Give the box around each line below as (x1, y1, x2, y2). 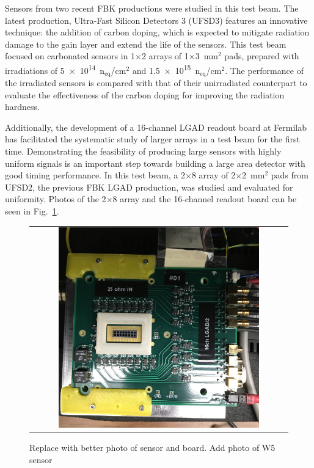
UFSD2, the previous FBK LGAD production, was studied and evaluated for (5, 180, 293, 193)
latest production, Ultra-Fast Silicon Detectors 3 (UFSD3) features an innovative (5, 13, 308, 26)
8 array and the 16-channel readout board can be (112, 192, 297, 205)
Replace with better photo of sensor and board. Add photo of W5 (29, 441, 276, 454)
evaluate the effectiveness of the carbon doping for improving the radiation (5, 88, 285, 101)
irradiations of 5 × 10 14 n (5, 62, 105, 76)
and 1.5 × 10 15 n (132, 62, 200, 76)
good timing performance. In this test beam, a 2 (5, 169, 186, 181)
